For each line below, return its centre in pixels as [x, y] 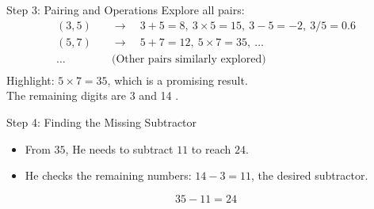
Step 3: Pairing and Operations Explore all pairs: [126, 9]
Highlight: [31, 80]
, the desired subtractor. [310, 175]
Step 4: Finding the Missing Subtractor [102, 122]
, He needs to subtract [119, 148]
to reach [211, 148]
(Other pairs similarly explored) [189, 59]
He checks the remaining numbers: [108, 175]
